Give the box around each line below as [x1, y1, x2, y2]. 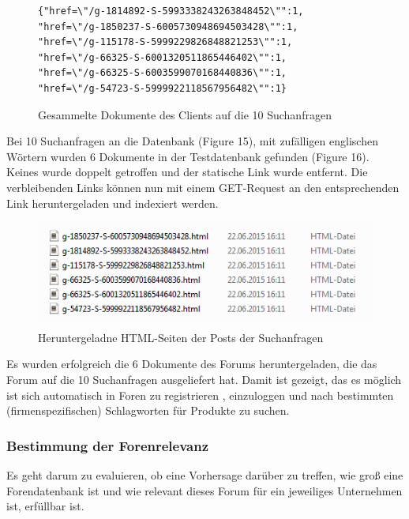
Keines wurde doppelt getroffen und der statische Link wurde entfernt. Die [6, 164, 368, 180]
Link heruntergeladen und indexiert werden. [6, 194, 219, 211]
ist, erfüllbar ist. [6, 498, 84, 514]
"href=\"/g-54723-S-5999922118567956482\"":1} [38, 82, 287, 94]
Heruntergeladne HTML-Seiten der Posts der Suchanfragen [38, 329, 324, 345]
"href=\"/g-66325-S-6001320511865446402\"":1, [38, 51, 287, 63]
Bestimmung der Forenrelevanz [6, 435, 209, 455]
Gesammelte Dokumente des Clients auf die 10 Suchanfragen [38, 106, 332, 122]
